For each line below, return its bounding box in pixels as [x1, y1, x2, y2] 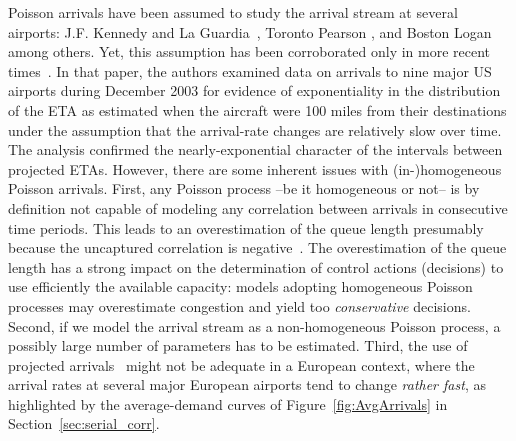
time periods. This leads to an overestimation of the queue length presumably [8, 217, 484, 238]
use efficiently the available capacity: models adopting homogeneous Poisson [8, 276, 473, 297]
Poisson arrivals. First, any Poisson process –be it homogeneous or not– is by [8, 178, 480, 199]
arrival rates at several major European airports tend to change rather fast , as [8, 374, 486, 395]
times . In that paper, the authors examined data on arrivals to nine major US [8, 60, 492, 81]
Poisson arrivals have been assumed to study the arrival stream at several [8, 2, 458, 22]
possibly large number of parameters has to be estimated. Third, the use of [8, 335, 468, 356]
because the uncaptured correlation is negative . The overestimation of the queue [8, 237, 507, 258]
